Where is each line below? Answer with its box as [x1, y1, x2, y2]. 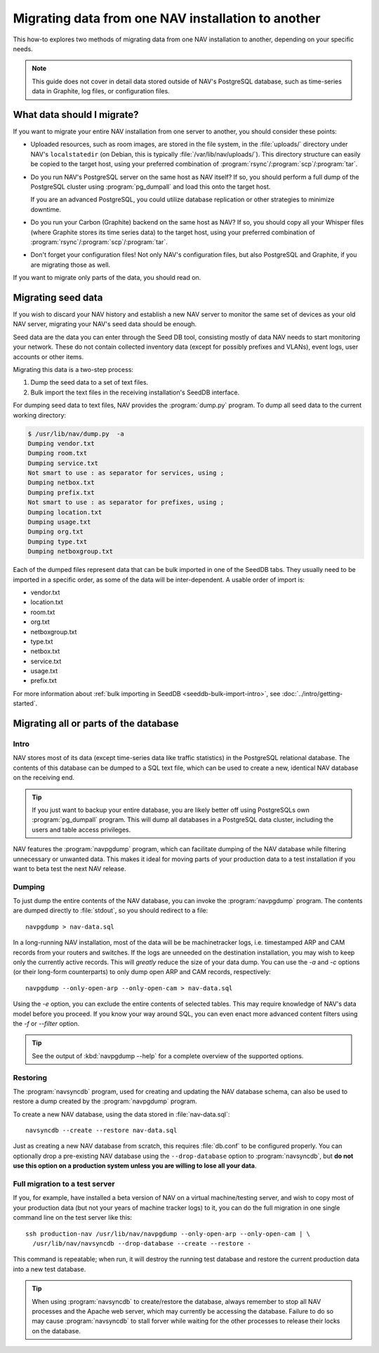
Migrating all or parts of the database [13, 718, 179, 730]
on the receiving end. [13, 773, 75, 782]
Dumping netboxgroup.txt [27, 547, 114, 556]
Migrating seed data [13, 291, 103, 303]
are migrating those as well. [30, 260, 111, 269]
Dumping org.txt [27, 528, 84, 536]
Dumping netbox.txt [27, 479, 95, 487]
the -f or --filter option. [13, 1019, 80, 1027]
